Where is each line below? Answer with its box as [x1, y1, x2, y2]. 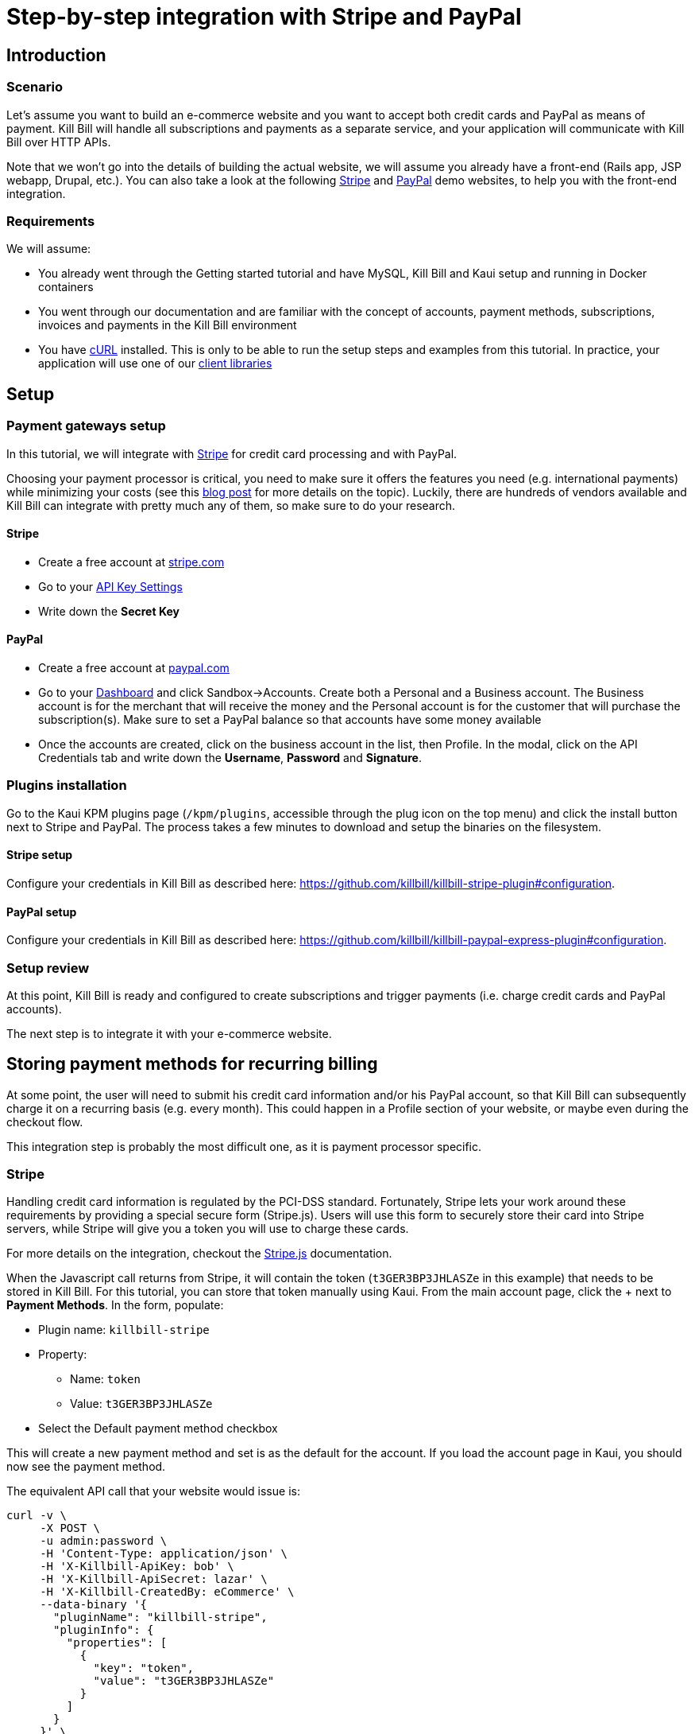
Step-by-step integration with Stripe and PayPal [6, 3, 522, 30]
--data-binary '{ [40, 1598, 148, 1612]
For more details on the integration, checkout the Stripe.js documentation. [6, 1246, 392, 1261]
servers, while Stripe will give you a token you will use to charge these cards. [6, 1222, 409, 1236]
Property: [38, 1347, 87, 1362]
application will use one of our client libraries [38, 356, 272, 371]
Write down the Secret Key [38, 604, 180, 618]
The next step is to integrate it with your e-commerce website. [6, 1026, 332, 1040]
